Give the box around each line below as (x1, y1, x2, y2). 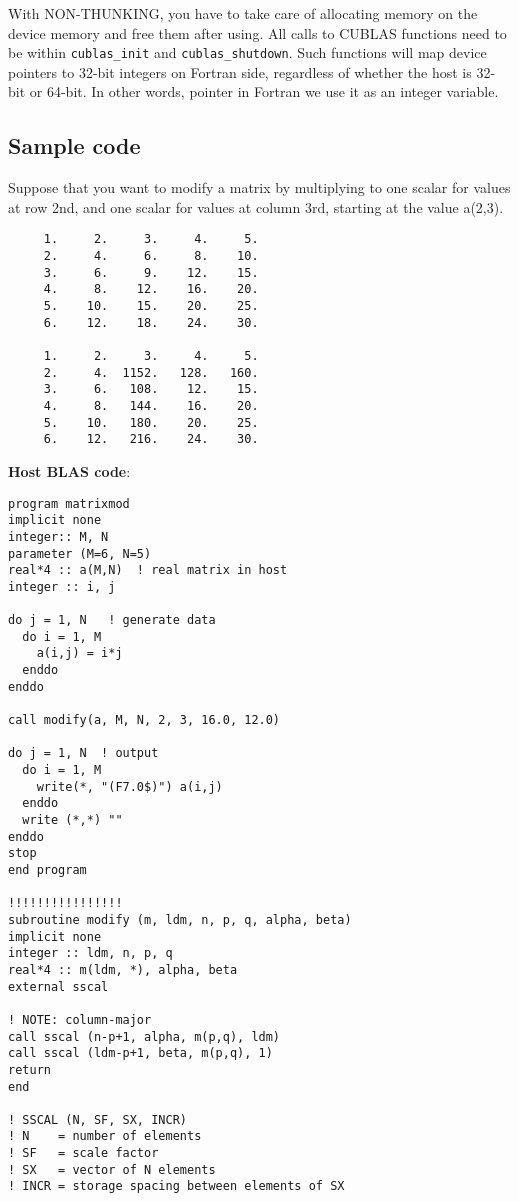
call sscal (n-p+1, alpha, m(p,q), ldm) (8, 1029, 281, 1044)
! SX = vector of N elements (8, 1162, 216, 1177)
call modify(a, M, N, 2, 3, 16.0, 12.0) (8, 713, 281, 728)
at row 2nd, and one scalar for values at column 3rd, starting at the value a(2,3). (8, 196, 504, 217)
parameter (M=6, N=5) (8, 546, 152, 561)
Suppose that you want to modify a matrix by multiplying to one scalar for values (8, 177, 511, 198)
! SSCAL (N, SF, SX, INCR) (8, 1112, 187, 1127)
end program (8, 862, 87, 877)
